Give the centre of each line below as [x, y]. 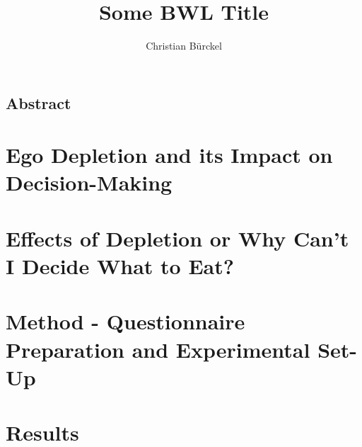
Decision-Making [89, 182]
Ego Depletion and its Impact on [169, 155]
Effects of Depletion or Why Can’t [177, 238]
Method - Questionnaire [125, 321]
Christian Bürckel [184, 46]
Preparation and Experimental [158, 349]
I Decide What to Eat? [120, 266]
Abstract [39, 102]
